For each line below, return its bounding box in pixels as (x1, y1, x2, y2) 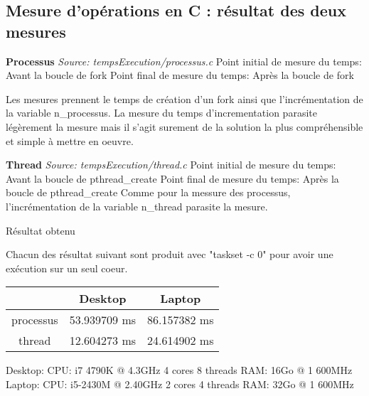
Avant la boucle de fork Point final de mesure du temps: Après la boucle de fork (6, 68, 354, 82)
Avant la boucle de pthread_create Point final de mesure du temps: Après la (6, 171, 339, 186)
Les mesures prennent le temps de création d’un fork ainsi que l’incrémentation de (6, 91, 363, 106)
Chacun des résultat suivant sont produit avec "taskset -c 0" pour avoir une (6, 247, 333, 262)
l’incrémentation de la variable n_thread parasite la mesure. (6, 198, 268, 213)
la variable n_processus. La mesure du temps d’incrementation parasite (6, 105, 317, 120)
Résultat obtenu (6, 223, 75, 237)
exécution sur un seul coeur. (6, 260, 128, 275)
